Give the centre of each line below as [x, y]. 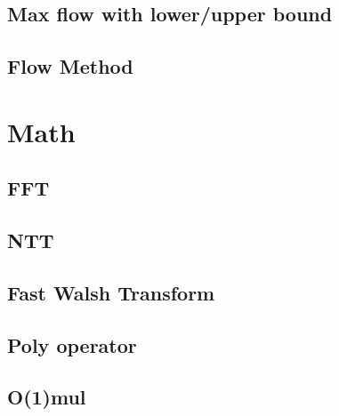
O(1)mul [47, 397]
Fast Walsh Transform [111, 292]
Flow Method [70, 66]
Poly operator [72, 344]
